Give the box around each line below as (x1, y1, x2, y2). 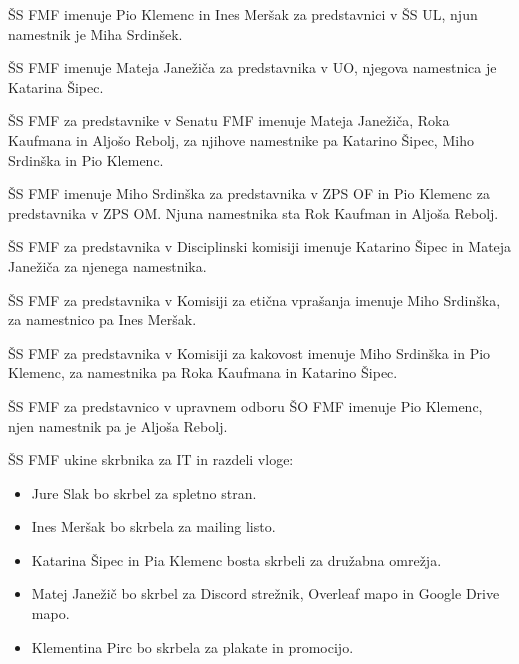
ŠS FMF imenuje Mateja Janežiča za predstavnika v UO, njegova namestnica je (8, 57, 497, 78)
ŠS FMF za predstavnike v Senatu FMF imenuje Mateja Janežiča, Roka (8, 110, 450, 131)
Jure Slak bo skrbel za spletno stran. (31, 482, 257, 503)
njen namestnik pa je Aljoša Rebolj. (8, 415, 228, 436)
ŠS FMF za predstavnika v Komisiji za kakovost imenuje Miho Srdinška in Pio (8, 342, 491, 363)
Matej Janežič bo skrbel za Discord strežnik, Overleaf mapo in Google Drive (31, 583, 500, 604)
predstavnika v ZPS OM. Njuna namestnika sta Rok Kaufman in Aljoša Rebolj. (8, 202, 499, 223)
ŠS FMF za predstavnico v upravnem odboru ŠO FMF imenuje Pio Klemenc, (8, 395, 483, 416)
